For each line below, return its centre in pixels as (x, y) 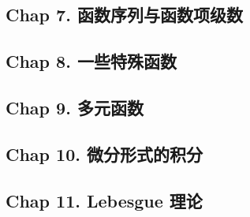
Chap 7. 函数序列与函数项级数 (124, 15)
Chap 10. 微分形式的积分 (104, 153)
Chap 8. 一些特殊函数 (91, 61)
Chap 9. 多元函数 (75, 107)
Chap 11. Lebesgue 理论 (104, 200)
